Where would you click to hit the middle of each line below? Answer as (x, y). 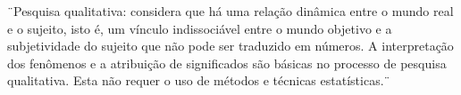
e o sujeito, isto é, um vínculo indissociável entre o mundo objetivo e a (200, 28)
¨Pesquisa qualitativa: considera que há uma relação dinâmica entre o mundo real (230, 11)
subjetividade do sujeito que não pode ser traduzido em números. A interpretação (230, 46)
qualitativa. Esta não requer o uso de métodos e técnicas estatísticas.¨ (199, 80)
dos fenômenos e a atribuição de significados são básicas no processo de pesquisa (227, 63)
